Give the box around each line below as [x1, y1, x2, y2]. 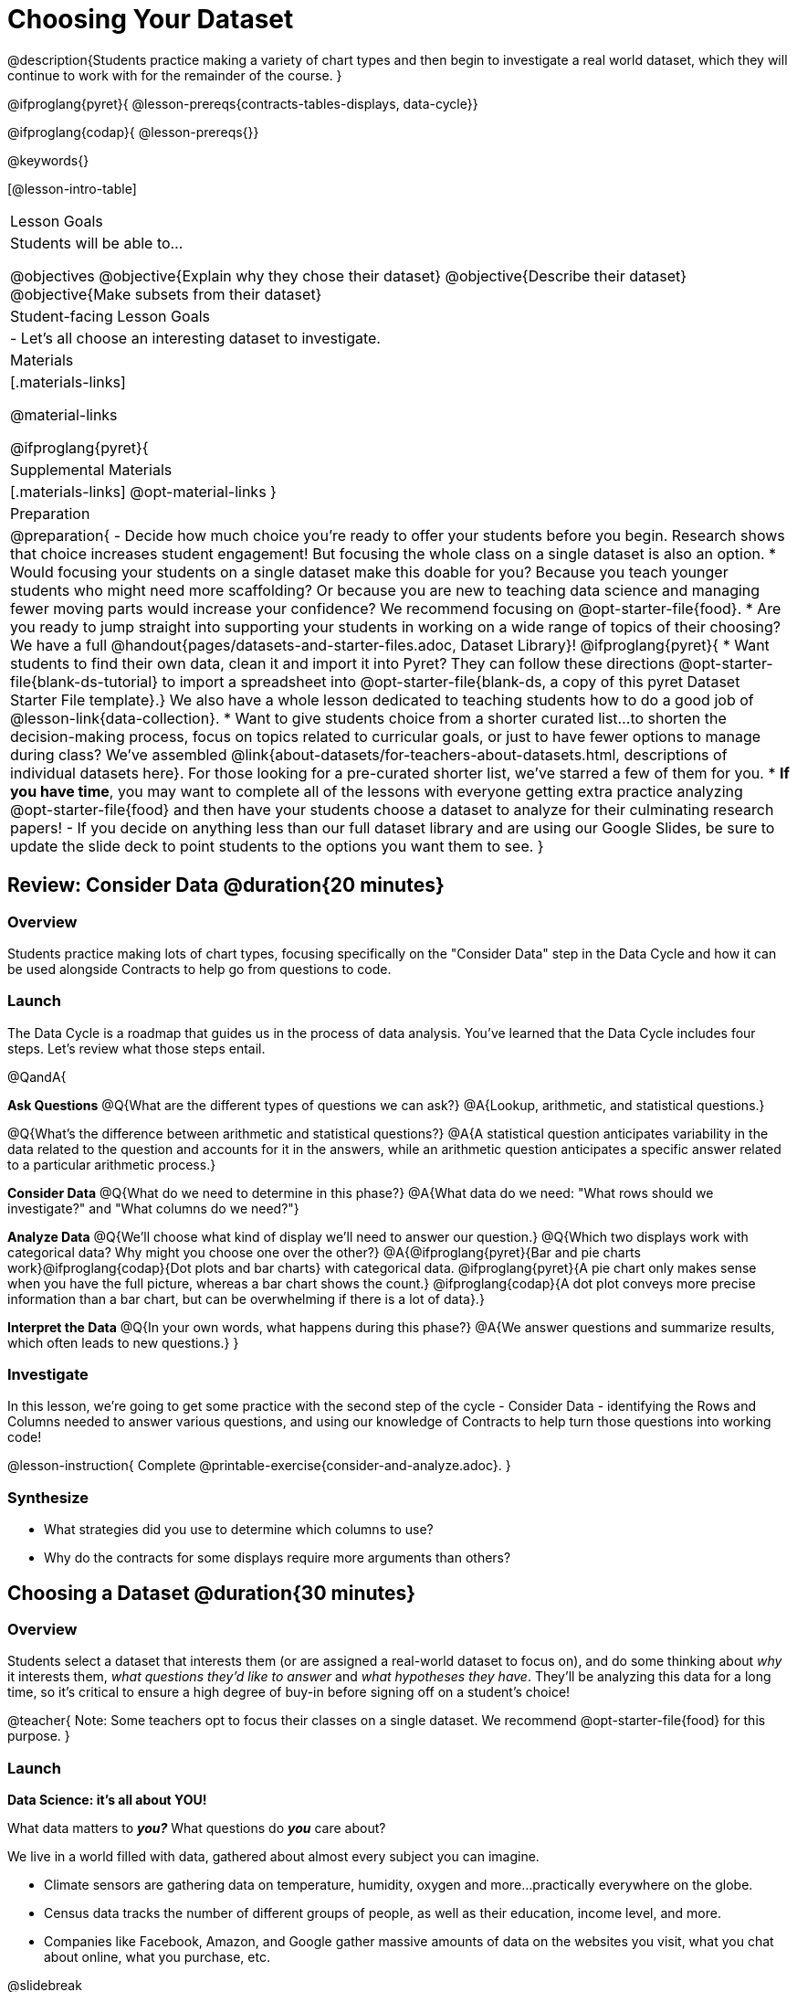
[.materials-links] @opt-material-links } [10, 482, 277, 501]
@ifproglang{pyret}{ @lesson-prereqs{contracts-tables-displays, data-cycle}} [7, 95, 478, 111]
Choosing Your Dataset [7, 4, 294, 35]
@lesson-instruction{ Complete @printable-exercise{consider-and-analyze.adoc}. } [7, 1457, 511, 1474]
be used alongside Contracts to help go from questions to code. [7, 960, 392, 977]
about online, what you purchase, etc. [44, 1949, 270, 1966]
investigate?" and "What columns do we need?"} [7, 1200, 299, 1216]
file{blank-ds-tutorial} [10, 672, 159, 691]
